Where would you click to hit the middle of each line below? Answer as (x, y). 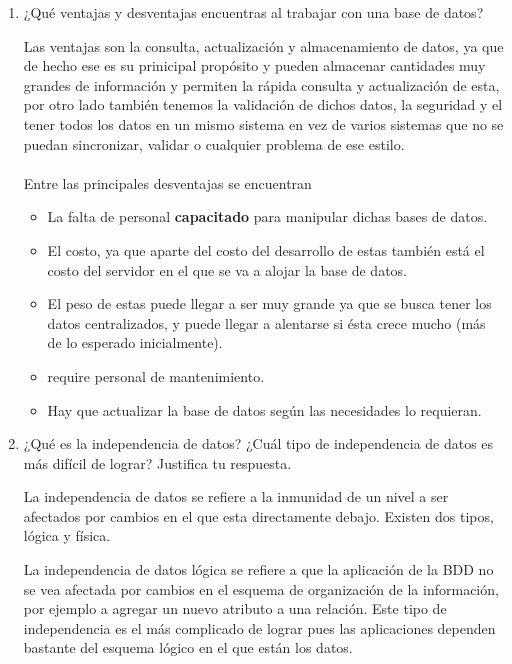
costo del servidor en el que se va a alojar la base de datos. (227, 269)
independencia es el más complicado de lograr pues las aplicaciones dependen (259, 627)
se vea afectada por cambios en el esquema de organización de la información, (261, 588)
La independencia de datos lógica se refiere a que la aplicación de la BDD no (258, 569)
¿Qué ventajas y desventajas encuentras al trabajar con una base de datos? (253, 12)
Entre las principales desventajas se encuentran (167, 182)
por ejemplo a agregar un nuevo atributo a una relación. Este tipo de (235, 608)
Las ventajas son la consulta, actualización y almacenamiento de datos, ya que (263, 45)
